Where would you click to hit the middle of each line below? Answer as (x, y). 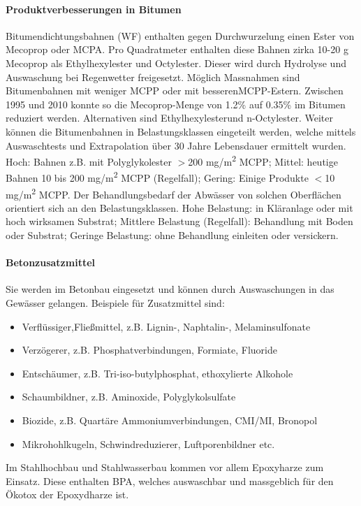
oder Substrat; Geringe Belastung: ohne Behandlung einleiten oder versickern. (172, 235)
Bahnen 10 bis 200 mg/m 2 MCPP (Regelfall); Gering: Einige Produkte (157, 177)
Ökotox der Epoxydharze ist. (67, 494)
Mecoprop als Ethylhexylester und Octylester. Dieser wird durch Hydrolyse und (176, 63)
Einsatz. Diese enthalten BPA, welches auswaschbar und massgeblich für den (170, 480)
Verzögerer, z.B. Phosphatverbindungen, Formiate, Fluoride (149, 350)
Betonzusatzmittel (51, 262)
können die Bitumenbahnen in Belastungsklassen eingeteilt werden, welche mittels (181, 131)
